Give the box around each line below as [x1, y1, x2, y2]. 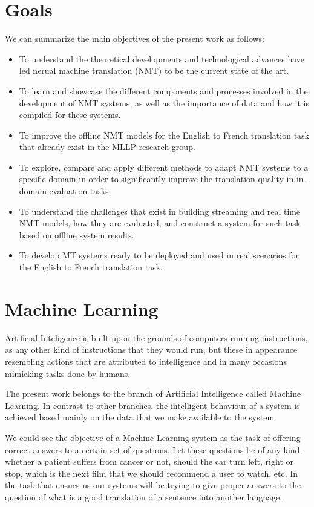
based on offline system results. [19, 228, 134, 241]
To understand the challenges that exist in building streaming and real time [19, 204, 301, 217]
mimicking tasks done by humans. [5, 367, 131, 379]
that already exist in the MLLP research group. [19, 140, 195, 153]
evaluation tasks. [49, 185, 111, 197]
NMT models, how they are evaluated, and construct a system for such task [19, 217, 301, 229]
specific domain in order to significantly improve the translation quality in [19, 172, 294, 185]
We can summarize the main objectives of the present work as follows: [5, 32, 265, 45]
